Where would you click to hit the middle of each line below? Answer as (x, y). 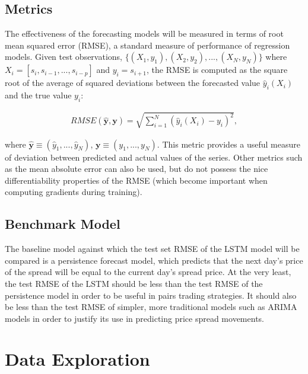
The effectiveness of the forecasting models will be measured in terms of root (144, 33)
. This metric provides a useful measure (228, 144)
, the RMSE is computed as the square (217, 70)
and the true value (38, 95)
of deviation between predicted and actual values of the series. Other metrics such (154, 157)
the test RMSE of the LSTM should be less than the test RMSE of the (134, 283)
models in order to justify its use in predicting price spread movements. (134, 318)
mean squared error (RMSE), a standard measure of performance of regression (147, 45)
